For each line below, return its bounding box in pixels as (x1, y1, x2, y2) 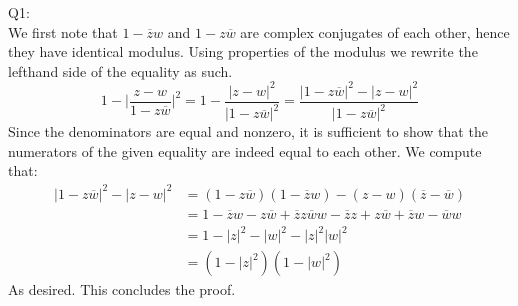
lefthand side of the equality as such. (8, 60, 233, 81)
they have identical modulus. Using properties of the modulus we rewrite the (8, 41, 478, 62)
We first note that (8, 21, 118, 42)
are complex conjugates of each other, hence (240, 21, 510, 42)
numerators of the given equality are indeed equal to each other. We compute (8, 140, 482, 161)
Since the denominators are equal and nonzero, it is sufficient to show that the (8, 121, 488, 142)
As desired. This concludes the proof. (8, 279, 236, 300)
